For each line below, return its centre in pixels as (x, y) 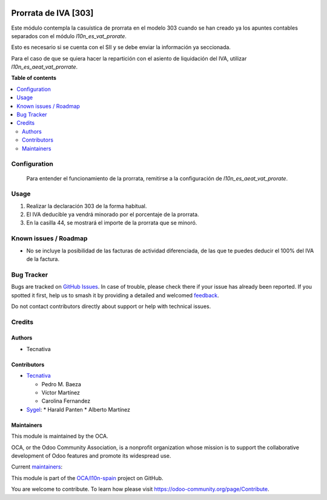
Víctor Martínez (61, 393)
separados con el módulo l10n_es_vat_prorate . (69, 36)
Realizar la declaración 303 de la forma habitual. (87, 206)
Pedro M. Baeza (61, 384)
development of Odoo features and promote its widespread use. (91, 456)
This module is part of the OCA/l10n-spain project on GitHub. (87, 478)
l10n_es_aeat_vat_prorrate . (45, 67)
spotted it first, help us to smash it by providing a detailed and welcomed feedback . (115, 295)
